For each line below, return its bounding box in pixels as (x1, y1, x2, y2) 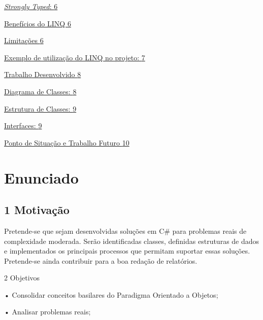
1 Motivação (4, 202, 70, 218)
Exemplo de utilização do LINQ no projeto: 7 (4, 52, 145, 62)
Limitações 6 (4, 35, 44, 46)
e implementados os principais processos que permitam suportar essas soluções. (4, 245, 250, 256)
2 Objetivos (4, 272, 40, 283)
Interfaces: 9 (4, 120, 42, 131)
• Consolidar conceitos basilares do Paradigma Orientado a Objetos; (4, 289, 218, 300)
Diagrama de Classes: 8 (4, 86, 77, 96)
